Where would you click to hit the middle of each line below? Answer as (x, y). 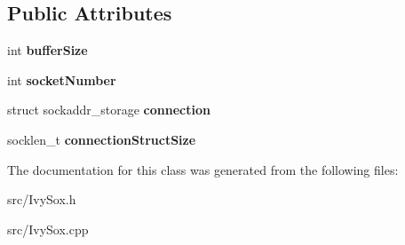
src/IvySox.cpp (48, 229)
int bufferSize (48, 50)
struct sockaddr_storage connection (109, 110)
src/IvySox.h (42, 199)
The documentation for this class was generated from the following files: (203, 169)
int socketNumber (62, 79)
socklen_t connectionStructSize (102, 139)
